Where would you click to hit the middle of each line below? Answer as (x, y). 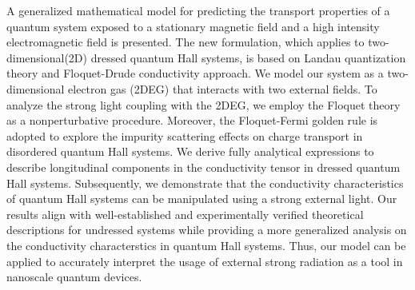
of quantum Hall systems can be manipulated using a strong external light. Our (202, 199)
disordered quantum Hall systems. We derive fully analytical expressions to (190, 151)
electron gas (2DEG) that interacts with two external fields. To (223, 88)
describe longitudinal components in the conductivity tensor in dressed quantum (204, 167)
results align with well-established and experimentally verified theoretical (185, 214)
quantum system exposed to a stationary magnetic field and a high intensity (193, 26)
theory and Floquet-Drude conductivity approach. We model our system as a (195, 73)
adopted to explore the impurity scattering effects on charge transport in (185, 135)
